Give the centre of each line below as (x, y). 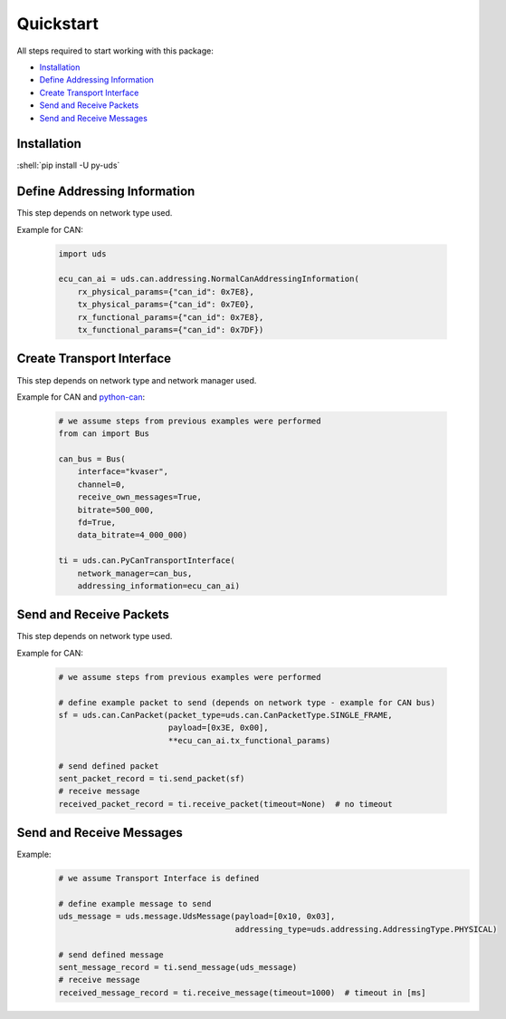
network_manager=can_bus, (135, 573)
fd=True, (97, 523)
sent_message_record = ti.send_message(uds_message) (178, 967)
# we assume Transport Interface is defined (159, 878)
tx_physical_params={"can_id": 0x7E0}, (166, 305)
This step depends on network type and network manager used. (137, 380)
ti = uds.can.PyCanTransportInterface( (147, 561)
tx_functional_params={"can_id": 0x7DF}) (171, 330)
